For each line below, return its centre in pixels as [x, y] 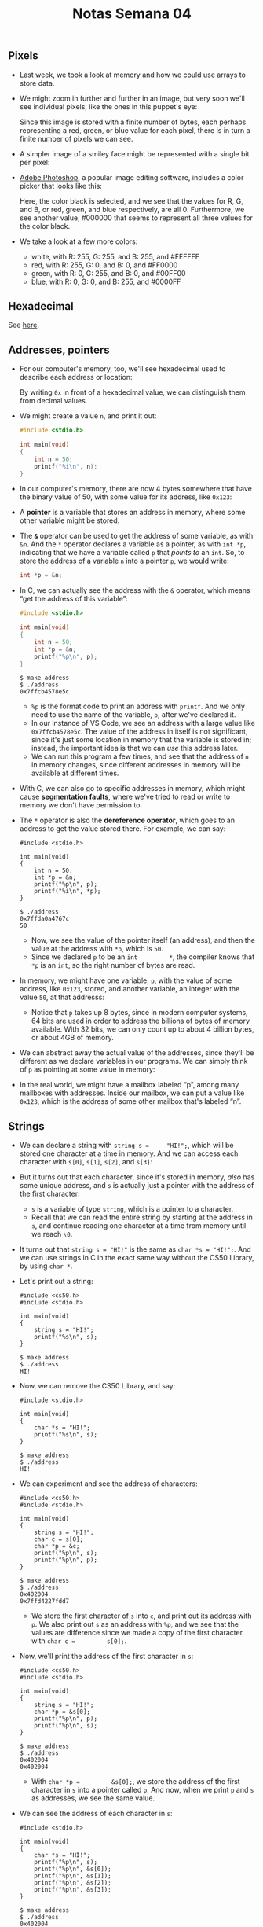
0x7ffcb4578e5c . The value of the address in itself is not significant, [139, 731]
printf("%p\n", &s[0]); [73, 1869]
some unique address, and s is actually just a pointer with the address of [137, 1186]
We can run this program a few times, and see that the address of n [140, 756]
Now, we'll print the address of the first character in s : [106, 1657]
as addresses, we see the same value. [93, 1798]
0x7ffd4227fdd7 [44, 1602]
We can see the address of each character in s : [96, 1814]
